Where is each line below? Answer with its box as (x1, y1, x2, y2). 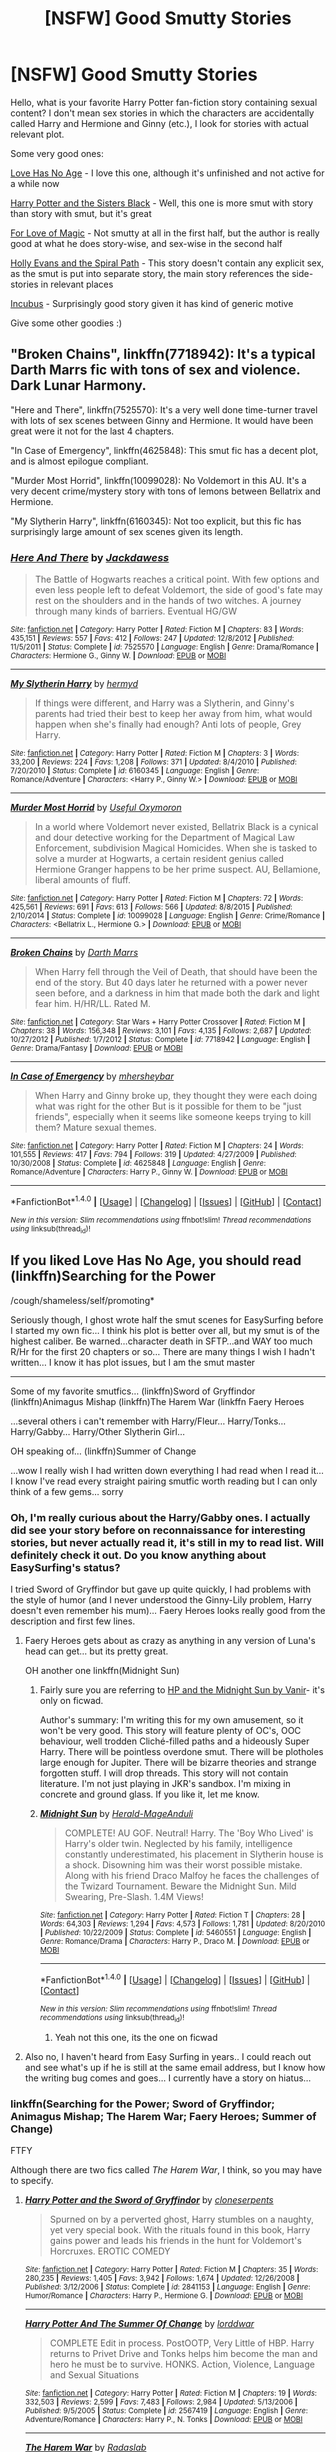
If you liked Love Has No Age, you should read (10, 1252, 302, 1269)
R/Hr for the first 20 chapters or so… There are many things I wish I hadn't (10, 1345, 316, 1357)
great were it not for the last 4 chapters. (10, 425, 175, 437)
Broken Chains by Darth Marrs (10, 947, 139, 959)
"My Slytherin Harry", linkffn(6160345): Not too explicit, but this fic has (10, 515, 302, 527)
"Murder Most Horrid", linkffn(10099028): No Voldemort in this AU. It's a (10, 474, 307, 486)
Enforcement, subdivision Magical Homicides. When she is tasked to (34, 842, 318, 854)
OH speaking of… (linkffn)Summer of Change (10, 1445, 197, 1457)
